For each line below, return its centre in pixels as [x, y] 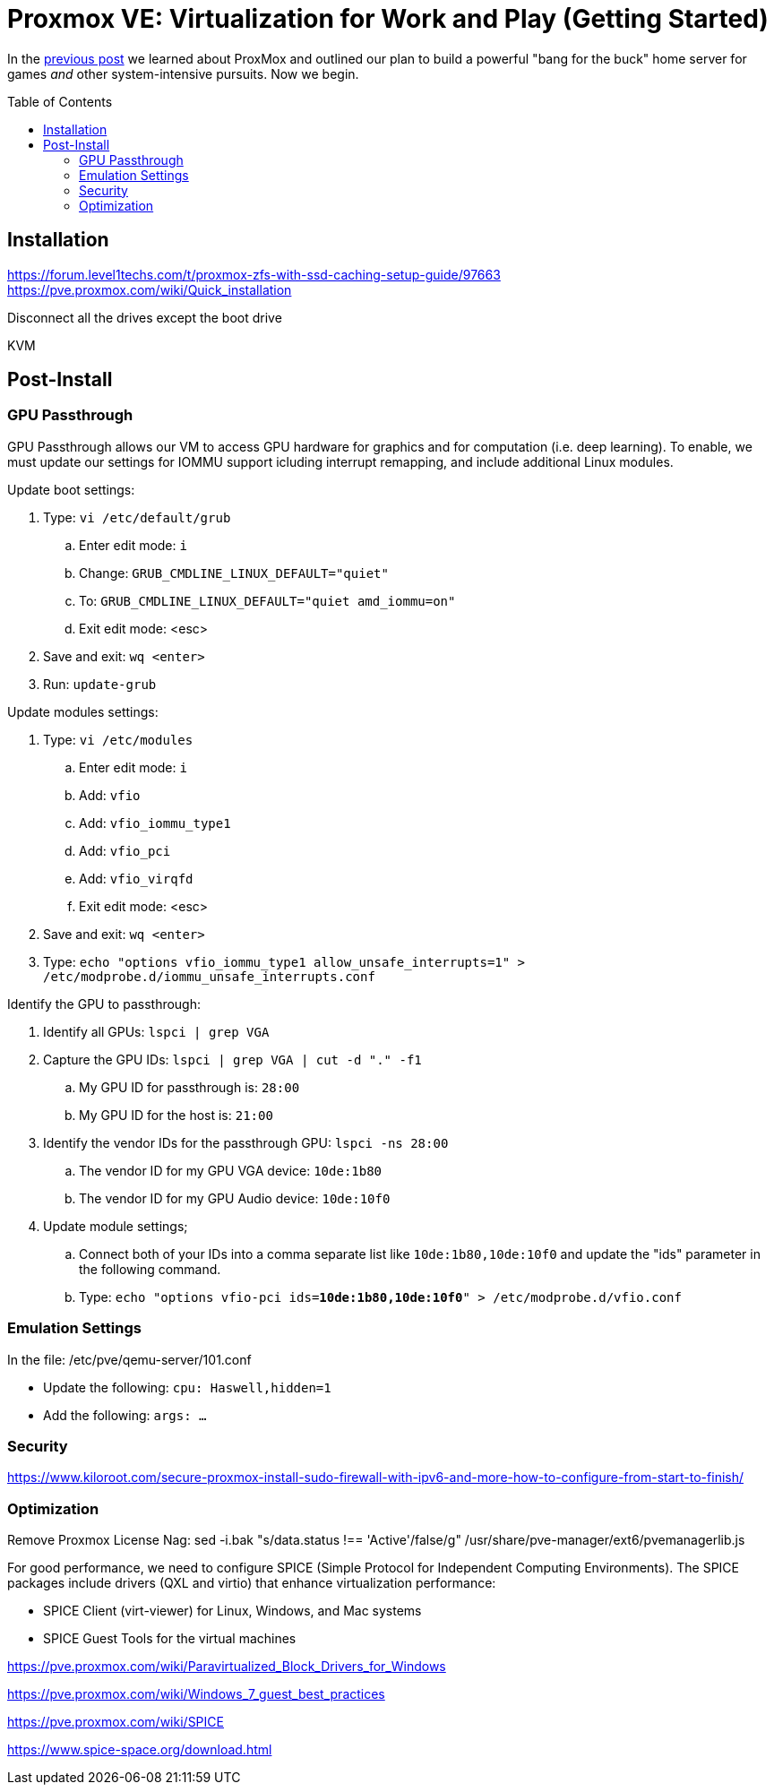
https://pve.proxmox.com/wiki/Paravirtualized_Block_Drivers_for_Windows [227, 1667]
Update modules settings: [83, 711]
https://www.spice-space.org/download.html [140, 1750]
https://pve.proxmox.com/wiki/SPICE [116, 1722]
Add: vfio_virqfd [136, 878]
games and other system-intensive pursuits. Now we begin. [183, 73]
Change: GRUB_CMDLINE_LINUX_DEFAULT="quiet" [234, 573]
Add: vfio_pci [125, 850]
